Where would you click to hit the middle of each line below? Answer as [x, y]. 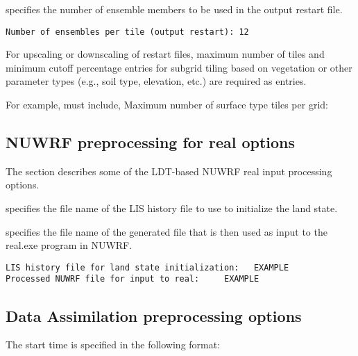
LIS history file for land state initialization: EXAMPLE [147, 267]
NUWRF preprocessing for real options [151, 142]
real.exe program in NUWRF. [69, 245]
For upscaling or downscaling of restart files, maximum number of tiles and [165, 54]
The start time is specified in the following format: [113, 345]
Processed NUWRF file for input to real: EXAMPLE [133, 279]
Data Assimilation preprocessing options [154, 315]
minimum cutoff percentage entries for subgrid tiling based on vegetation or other [179, 67]
